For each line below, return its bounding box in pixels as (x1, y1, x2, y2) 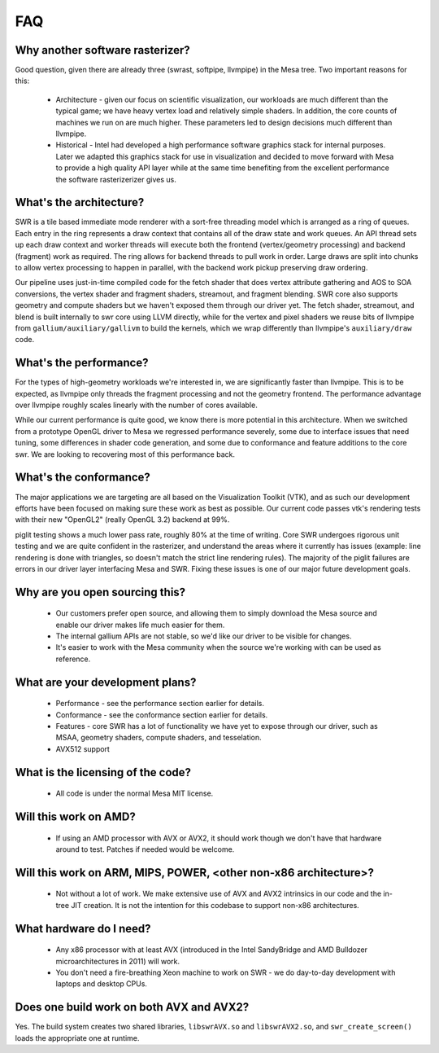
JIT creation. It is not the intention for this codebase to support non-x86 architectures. (70, 900, 359, 910)
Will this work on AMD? (15, 810, 136, 824)
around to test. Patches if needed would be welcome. (55, 845, 235, 854)
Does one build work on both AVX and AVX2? (15, 1000, 250, 1014)
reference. (55, 654, 91, 664)
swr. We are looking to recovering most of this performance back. (15, 449, 236, 459)
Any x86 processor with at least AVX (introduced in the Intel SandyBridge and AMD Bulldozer (55, 945, 367, 954)
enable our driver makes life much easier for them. (55, 620, 225, 630)
